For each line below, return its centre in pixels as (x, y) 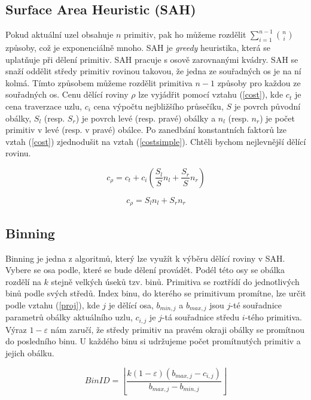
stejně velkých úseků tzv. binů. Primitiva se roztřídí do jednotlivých (175, 281)
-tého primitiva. (273, 317)
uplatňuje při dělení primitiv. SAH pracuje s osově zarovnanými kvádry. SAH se (152, 59)
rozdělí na (23, 281)
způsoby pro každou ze (259, 82)
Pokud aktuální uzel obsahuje (60, 34)
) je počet (277, 118)
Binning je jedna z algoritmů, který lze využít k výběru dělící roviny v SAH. (145, 258)
